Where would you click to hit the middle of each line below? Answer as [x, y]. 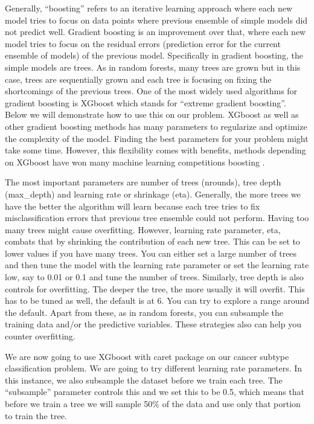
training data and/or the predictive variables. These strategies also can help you [153, 324]
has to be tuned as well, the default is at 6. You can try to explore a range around [157, 300]
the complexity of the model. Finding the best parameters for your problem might [157, 138]
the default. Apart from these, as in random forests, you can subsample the [144, 312]
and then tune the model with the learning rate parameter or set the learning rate [157, 265]
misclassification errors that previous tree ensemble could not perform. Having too [157, 218]
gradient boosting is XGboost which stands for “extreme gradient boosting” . [146, 102]
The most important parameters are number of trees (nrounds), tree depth [143, 182]
